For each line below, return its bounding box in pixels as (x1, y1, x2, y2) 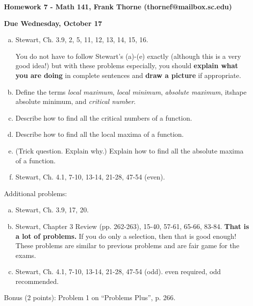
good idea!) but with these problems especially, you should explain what (15, 60, 238, 71)
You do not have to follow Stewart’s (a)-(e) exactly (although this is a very (15, 51, 241, 61)
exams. (15, 250, 36, 260)
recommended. (15, 276, 59, 286)
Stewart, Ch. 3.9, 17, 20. (15, 204, 89, 215)
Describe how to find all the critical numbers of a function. (15, 112, 192, 123)
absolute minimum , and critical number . (15, 96, 136, 106)
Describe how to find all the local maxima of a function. (15, 129, 184, 139)
